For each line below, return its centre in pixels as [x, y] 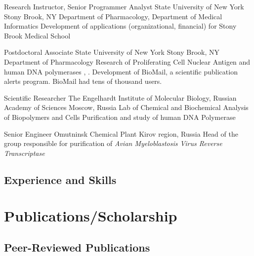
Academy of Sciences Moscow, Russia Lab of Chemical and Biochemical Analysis [126, 107]
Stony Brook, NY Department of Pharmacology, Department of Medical [113, 16]
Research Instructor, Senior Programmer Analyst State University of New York [124, 6]
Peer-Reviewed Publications [77, 247]
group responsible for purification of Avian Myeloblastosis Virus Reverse [113, 143]
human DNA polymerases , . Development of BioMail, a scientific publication [121, 71]
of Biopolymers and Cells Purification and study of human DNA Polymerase [120, 117]
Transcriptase [24, 153]
